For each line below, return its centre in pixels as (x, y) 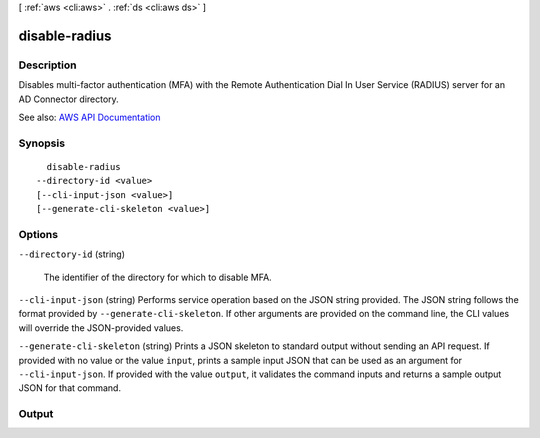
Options (38, 234)
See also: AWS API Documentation (89, 117)
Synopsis (41, 143)
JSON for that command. (70, 388)
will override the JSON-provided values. (101, 327)
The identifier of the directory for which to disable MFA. (157, 277)
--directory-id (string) (71, 254)
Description (47, 65)
